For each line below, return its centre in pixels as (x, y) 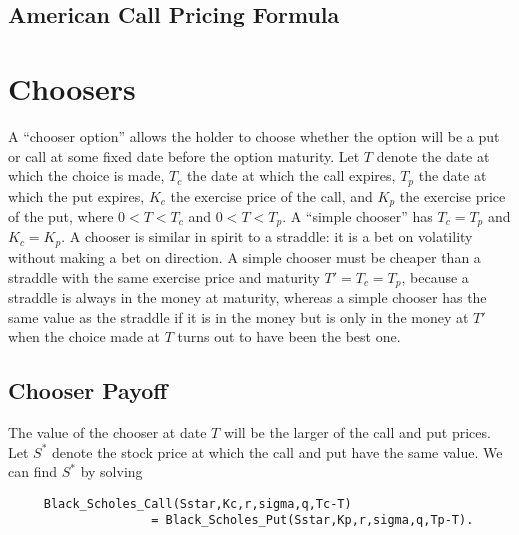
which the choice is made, (86, 175)
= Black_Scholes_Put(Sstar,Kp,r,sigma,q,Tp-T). (312, 520)
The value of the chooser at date (107, 431)
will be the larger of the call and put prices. (357, 431)
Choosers (72, 87)
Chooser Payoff (88, 390)
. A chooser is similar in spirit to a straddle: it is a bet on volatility (267, 236)
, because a (435, 276)
